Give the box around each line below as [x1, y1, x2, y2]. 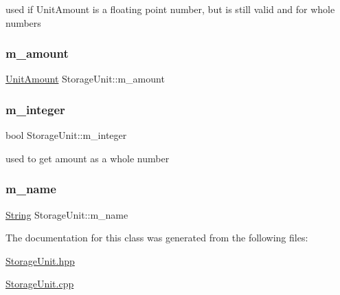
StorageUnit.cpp [5, 276, 74, 291]
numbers [5, 15, 41, 30]
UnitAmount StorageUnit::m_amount [5, 72, 165, 86]
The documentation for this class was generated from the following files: [5, 230, 308, 245]
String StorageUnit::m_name [5, 207, 128, 221]
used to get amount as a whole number [5, 151, 170, 165]
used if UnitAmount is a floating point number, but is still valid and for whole [5, 2, 335, 16]
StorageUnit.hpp [5, 253, 75, 267]
